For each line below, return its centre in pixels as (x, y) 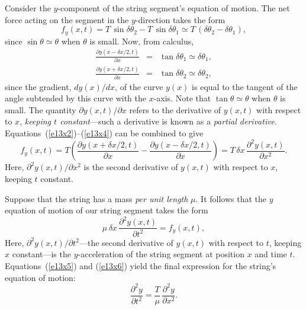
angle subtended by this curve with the (75, 98)
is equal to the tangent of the (245, 86)
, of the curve (139, 86)
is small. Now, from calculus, (142, 41)
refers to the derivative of (175, 109)
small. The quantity (41, 109)
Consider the (28, 8)
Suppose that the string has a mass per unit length (96, 198)
